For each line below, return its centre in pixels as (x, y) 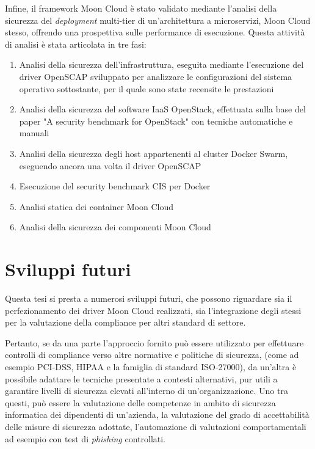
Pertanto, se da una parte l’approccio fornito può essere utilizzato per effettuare (154, 342)
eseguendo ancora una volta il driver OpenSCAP (110, 165)
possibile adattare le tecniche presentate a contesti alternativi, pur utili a (141, 378)
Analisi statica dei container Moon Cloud (96, 206)
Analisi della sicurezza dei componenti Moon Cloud (115, 227)
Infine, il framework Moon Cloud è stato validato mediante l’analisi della (141, 8)
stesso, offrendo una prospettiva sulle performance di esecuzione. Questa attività (155, 32)
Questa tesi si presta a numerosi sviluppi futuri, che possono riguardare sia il (149, 298)
